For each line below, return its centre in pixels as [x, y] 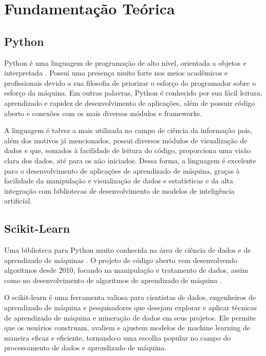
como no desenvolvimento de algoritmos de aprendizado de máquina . [113, 280]
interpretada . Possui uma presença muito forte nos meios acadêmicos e [116, 73]
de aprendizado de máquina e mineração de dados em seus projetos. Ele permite [130, 317]
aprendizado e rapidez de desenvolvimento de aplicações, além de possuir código [130, 102]
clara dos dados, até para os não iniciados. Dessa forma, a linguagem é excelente [130, 160]
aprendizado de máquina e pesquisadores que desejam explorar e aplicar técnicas [130, 307]
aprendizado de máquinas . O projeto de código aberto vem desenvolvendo [121, 260]
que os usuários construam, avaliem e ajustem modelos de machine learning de [127, 327]
